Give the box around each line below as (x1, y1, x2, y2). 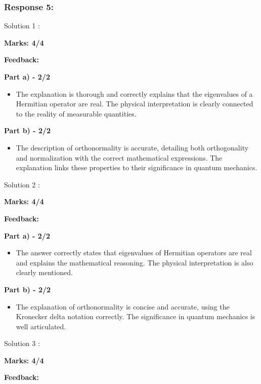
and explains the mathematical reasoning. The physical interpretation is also (16, 257, 253, 267)
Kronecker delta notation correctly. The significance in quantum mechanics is (16, 311, 255, 322)
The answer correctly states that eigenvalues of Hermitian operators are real (16, 247, 252, 258)
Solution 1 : (4, 20, 40, 31)
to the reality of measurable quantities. (16, 108, 137, 119)
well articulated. (16, 321, 66, 331)
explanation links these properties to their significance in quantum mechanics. (16, 162, 257, 173)
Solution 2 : (4, 179, 40, 189)
